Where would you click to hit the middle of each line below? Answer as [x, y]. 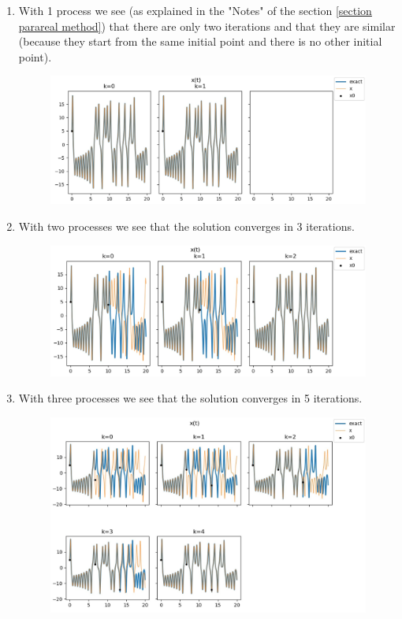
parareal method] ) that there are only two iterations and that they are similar [207, 26]
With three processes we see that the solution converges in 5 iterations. [190, 398]
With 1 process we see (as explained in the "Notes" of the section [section [195, 10]
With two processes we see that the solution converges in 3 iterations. [186, 226]
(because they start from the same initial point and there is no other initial [200, 41]
